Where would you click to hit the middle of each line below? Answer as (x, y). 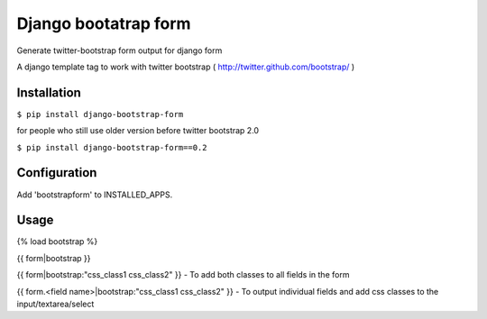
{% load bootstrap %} (57, 242)
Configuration (57, 173)
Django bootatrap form (104, 23)
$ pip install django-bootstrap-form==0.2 (112, 147)
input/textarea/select (55, 304)
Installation (49, 92)
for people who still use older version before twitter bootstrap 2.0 (138, 131)
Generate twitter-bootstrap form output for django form (119, 50)
